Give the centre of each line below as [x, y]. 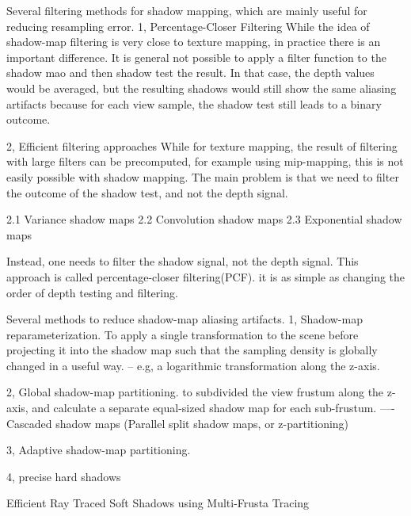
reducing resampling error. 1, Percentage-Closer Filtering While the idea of [188, 26]
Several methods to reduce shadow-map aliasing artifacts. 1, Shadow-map [185, 319]
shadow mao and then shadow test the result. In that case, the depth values [190, 73]
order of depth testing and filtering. [92, 292]
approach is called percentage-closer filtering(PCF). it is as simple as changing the [206, 276]
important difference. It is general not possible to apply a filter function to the [196, 57]
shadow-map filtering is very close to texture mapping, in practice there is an [194, 42]
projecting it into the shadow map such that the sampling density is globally [192, 350]
